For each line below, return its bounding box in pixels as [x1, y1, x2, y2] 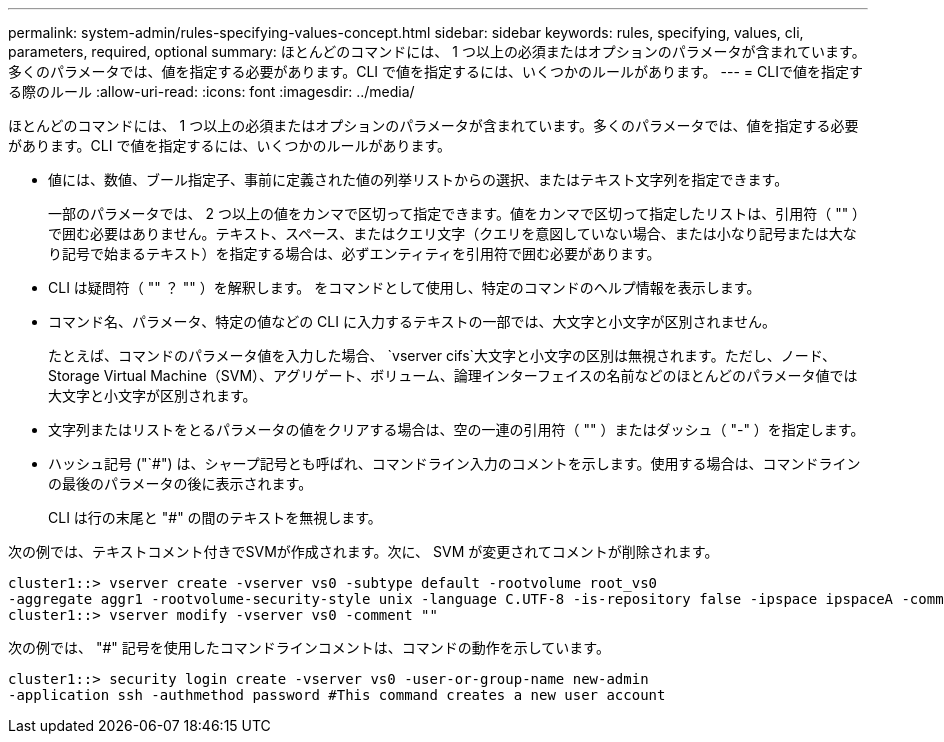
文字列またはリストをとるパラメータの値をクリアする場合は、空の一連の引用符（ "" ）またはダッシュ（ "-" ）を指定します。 [48, 421, 865, 438]
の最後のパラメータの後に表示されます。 [48, 475, 313, 492]
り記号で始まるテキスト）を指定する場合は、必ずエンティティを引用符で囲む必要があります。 [48, 245, 661, 262]
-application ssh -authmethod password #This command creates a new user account [8, 687, 666, 703]
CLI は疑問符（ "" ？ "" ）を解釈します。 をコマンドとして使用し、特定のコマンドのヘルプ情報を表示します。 [48, 279, 761, 296]
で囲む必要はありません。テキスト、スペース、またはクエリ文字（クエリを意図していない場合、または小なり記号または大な [48, 225, 857, 242]
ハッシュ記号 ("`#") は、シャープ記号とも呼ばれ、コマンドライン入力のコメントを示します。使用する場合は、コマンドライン [48, 455, 861, 472]
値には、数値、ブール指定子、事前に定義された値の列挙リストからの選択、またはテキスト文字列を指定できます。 [48, 171, 789, 188]
